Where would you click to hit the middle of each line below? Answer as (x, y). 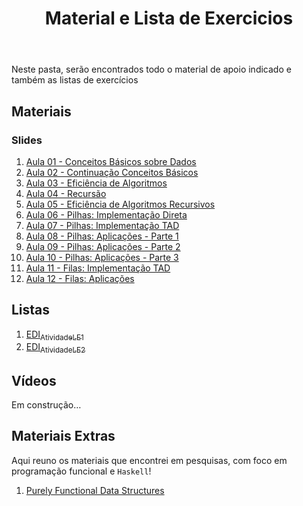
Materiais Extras (63, 436)
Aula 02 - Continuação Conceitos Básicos (112, 172)
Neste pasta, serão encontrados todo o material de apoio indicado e (151, 69)
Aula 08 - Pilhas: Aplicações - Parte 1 (102, 236)
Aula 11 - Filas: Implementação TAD (98, 268)
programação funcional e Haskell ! (81, 471)
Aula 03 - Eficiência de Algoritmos (96, 183)
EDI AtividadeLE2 (55, 348)
